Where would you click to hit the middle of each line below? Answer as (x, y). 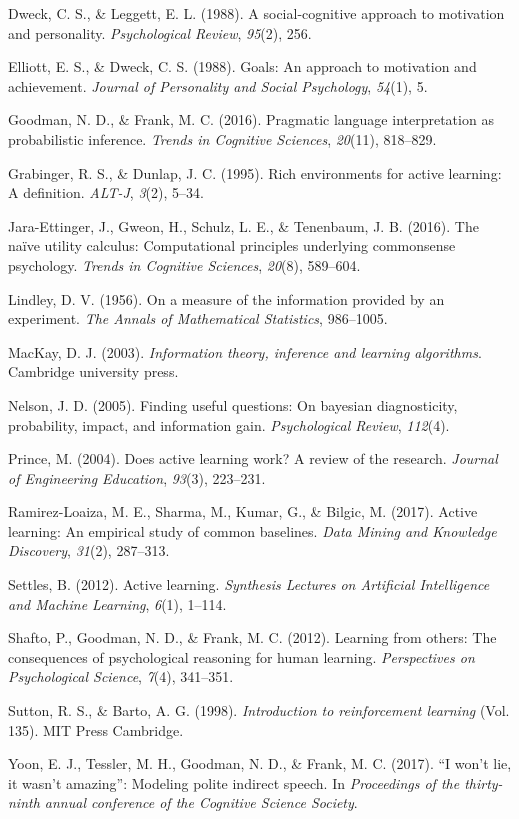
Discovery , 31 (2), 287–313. (89, 550)
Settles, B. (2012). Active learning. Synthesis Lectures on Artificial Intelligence (249, 584)
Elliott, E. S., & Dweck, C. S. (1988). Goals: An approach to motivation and (242, 66)
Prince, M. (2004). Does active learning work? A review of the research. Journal (253, 458)
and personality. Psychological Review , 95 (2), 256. (160, 32)
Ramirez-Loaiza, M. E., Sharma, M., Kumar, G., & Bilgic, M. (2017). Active (243, 511)
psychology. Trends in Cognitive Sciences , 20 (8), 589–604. (184, 264)
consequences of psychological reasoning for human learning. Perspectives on (241, 656)
